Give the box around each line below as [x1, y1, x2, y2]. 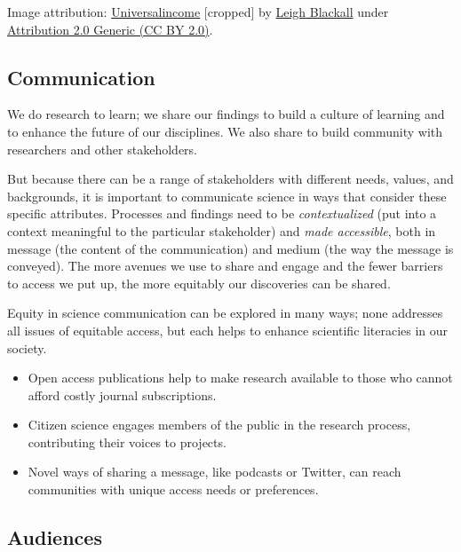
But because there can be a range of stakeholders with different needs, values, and [7, 170, 454, 188]
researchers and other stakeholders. [7, 139, 197, 158]
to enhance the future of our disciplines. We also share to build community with [7, 122, 443, 140]
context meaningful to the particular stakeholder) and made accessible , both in [7, 221, 436, 240]
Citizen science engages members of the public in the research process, [28, 415, 411, 434]
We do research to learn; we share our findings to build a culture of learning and [7, 105, 445, 123]
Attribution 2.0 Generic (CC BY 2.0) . [7, 20, 213, 38]
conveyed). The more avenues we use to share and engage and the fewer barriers [7, 256, 443, 275]
